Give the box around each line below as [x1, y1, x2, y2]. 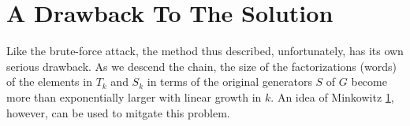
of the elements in [6, 73, 92, 90]
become [351, 73, 387, 90]
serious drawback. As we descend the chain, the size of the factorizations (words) [6, 57, 397, 74]
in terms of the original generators [147, 73, 312, 90]
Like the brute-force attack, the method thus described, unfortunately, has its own [6, 43, 404, 59]
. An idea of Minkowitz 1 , [270, 88, 394, 105]
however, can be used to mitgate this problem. [6, 104, 230, 120]
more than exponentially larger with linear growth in [6, 88, 262, 105]
